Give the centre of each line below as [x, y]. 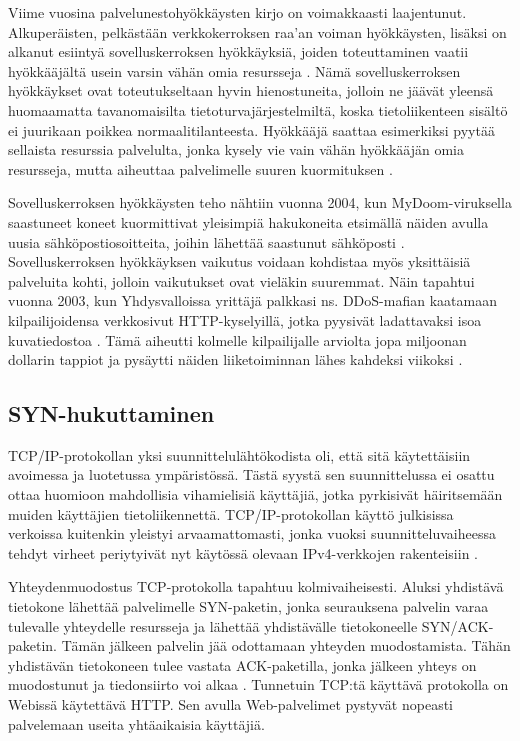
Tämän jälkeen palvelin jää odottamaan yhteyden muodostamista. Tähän [286, 645]
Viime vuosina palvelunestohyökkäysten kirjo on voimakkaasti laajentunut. [237, 12]
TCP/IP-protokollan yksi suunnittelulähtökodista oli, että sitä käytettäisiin [239, 454]
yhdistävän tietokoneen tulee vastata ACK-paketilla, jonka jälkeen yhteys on [242, 664]
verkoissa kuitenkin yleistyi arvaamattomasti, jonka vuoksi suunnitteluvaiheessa [252, 533]
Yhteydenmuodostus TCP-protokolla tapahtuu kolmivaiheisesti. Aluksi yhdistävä [256, 586]
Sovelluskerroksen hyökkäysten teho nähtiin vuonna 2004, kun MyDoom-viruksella [260, 202]
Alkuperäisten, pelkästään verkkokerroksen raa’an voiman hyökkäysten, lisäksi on [257, 31]
